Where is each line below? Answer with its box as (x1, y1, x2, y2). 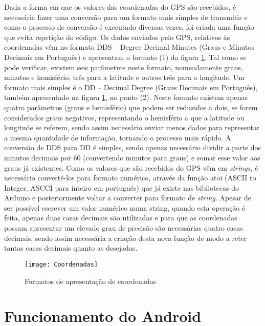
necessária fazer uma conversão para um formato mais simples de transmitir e (4, 11, 248, 22)
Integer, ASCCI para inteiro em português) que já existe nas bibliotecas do (4, 182, 239, 193)
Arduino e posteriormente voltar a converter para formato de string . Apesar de (4, 192, 252, 203)
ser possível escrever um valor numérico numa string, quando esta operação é (4, 202, 246, 213)
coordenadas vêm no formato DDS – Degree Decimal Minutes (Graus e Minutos (4, 42, 254, 52)
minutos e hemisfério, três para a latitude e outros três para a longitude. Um (4, 72, 245, 83)
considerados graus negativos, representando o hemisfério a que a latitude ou (4, 112, 245, 123)
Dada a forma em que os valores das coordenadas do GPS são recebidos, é (4, 2, 236, 12)
